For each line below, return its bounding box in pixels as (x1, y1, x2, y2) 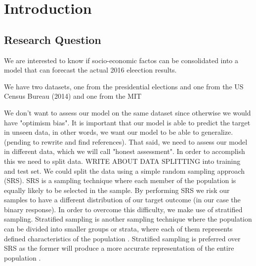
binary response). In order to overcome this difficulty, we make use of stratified (4, 204, 243, 214)
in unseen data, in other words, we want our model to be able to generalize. (4, 127, 233, 137)
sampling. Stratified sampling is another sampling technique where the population (4, 214, 252, 224)
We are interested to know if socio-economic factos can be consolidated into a (4, 55, 238, 65)
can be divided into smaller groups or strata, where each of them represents (4, 224, 233, 234)
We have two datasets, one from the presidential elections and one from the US (4, 81, 244, 91)
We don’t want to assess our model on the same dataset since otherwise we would (4, 107, 251, 117)
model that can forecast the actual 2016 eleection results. (4, 65, 177, 75)
